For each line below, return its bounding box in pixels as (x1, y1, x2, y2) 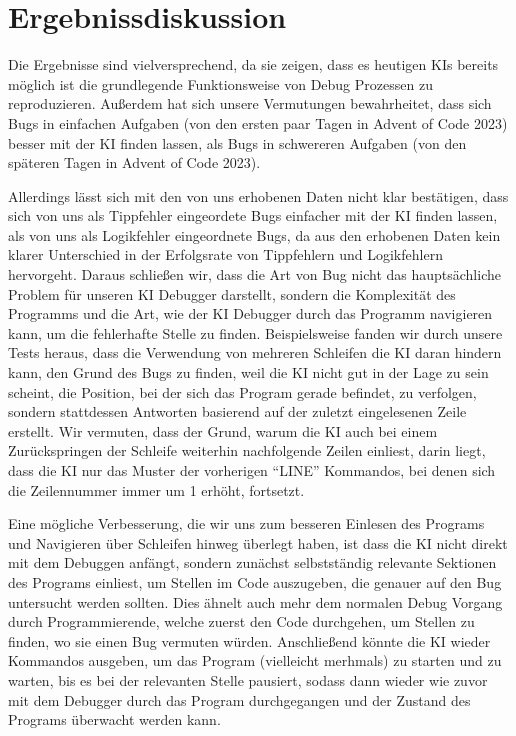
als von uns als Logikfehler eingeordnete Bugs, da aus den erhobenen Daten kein (8, 224, 501, 245)
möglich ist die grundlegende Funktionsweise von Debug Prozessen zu (8, 73, 433, 94)
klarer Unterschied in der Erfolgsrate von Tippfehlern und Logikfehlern (8, 244, 443, 265)
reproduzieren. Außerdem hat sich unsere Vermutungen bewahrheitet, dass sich (8, 93, 492, 114)
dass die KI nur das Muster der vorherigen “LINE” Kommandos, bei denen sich (8, 460, 496, 480)
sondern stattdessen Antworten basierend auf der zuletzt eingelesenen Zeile (8, 401, 467, 422)
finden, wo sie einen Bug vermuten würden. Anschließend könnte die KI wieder (8, 630, 491, 651)
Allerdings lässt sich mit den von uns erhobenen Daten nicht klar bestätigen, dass (8, 185, 509, 206)
